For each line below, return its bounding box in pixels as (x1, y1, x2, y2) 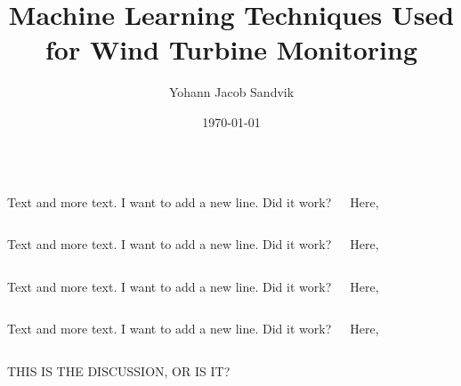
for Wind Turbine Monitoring (44, 31, 418, 68)
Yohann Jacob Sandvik (168, 83, 295, 101)
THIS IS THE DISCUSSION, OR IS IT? (7, 361, 230, 380)
